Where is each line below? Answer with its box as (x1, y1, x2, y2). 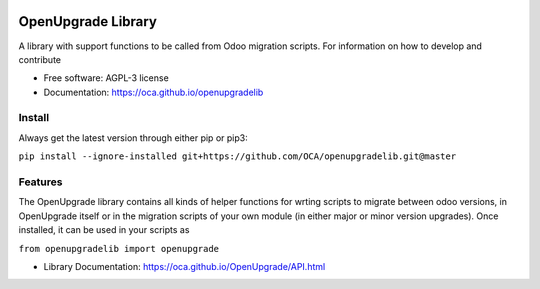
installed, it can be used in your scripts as (18, 224, 190, 236)
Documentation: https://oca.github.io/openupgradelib (43, 86, 264, 98)
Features (18, 175, 63, 189)
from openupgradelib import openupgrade (18, 243, 220, 254)
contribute (18, 53, 62, 65)
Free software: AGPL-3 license (43, 72, 169, 84)
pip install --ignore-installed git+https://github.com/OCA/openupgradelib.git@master (18, 151, 457, 162)
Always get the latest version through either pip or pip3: (18, 131, 249, 144)
